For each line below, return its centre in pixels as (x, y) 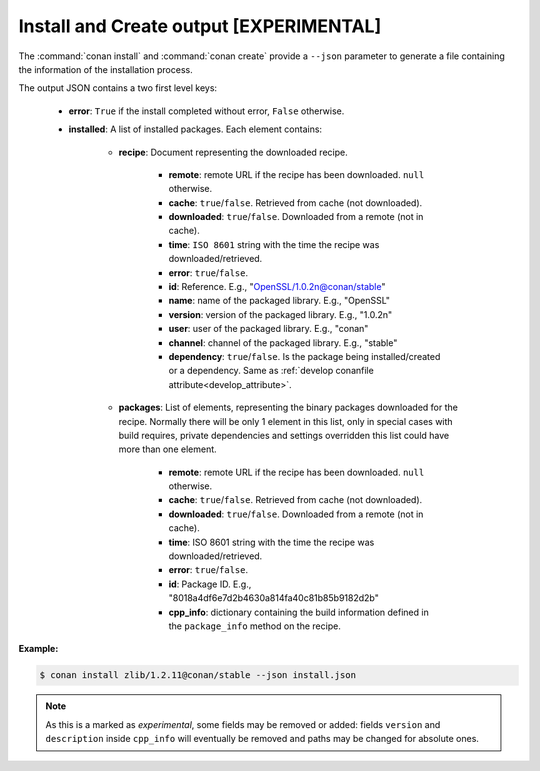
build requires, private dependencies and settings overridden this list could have (284, 435)
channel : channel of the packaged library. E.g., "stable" (283, 342)
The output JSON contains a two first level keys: (118, 88)
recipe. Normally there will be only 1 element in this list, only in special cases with (286, 421)
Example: (38, 649)
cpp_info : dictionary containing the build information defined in (298, 612)
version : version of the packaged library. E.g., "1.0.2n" (280, 314)
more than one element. (167, 449)
